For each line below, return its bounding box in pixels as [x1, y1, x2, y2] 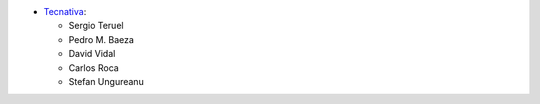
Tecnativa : [43, 6, 87, 17]
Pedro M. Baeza [68, 33, 135, 45]
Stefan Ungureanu [68, 75, 144, 87]
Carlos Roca [68, 61, 119, 74]
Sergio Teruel [68, 20, 124, 32]
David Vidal [68, 48, 116, 60]
